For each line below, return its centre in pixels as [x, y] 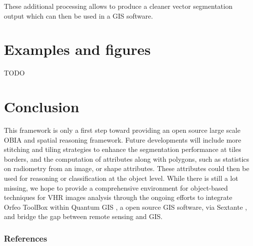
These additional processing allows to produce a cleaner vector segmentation [118, 6]
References [26, 238]
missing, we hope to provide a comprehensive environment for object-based [116, 187]
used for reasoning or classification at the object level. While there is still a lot [121, 178]
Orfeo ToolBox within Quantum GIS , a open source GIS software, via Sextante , [126, 207]
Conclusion [42, 107]
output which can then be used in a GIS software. [79, 15]
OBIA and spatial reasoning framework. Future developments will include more [123, 139]
